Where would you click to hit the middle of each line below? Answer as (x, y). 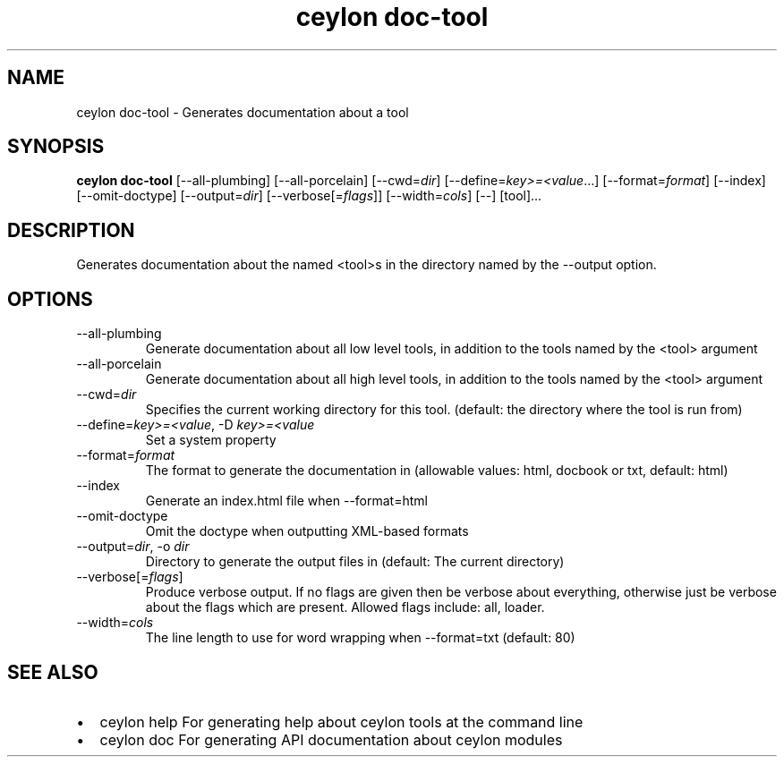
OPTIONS (50, 299)
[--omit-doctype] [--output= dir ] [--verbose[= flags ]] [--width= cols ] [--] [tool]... (309, 196)
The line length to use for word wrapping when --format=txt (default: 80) (360, 638)
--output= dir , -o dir (133, 547)
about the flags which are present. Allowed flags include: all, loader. (345, 607)
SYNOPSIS (56, 147)
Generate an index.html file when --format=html (286, 501)
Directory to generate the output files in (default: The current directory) (355, 562)
